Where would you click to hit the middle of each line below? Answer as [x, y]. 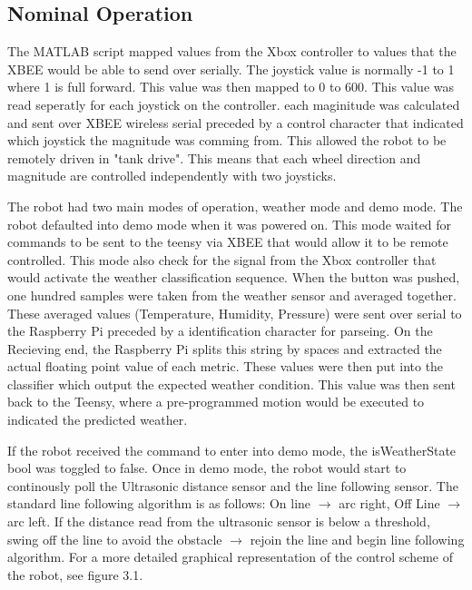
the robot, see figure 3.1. [75, 574]
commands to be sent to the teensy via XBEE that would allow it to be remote [228, 242]
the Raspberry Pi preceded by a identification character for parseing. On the [220, 331]
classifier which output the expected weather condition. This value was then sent [231, 383]
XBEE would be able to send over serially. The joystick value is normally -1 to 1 [231, 69]
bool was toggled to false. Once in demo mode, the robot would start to [207, 468]
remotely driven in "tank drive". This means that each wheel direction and [214, 157]
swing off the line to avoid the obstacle [115, 539]
